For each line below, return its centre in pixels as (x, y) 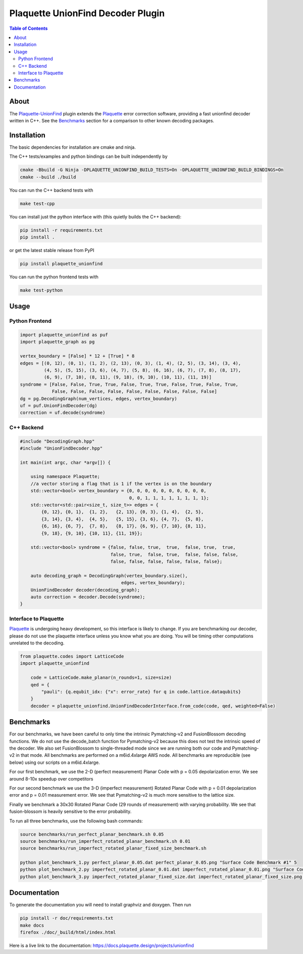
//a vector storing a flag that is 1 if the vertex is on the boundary (121, 484)
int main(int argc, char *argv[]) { (65, 462)
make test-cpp (37, 203)
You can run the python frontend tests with (54, 277)
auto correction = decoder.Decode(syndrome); (88, 597)
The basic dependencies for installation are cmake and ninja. (72, 147)
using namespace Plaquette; (65, 476)
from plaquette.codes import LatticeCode (72, 656)
